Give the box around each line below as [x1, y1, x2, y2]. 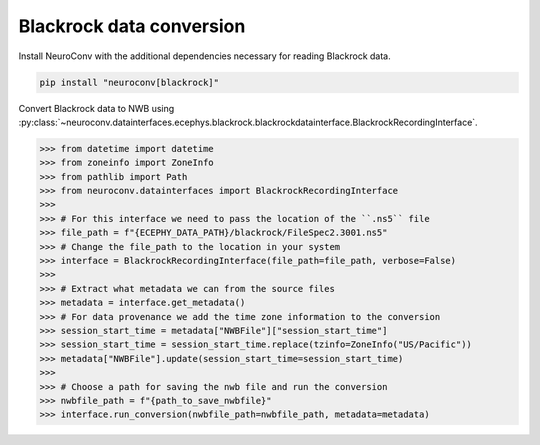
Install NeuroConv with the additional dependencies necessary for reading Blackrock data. [18, 50, 391, 62]
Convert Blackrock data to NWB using [18, 102, 175, 114]
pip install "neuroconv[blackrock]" [39, 76, 220, 88]
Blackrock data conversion [18, 15, 246, 37]
